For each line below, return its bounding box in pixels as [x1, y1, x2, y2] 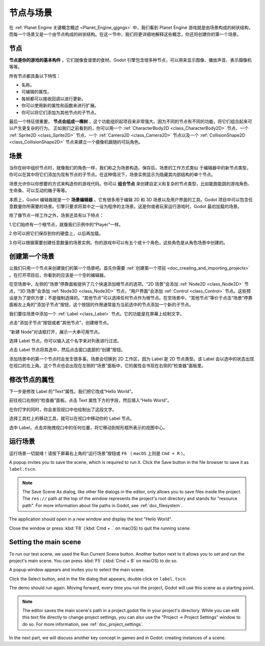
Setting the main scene [9, 538, 81, 546]
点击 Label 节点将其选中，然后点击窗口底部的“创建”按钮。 [9, 347, 126, 353]
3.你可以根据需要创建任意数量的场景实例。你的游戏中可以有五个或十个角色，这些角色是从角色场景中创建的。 [9, 240, 228, 245]
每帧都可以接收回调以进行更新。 [21, 96, 86, 102]
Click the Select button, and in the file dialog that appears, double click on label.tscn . [9, 576, 187, 582]
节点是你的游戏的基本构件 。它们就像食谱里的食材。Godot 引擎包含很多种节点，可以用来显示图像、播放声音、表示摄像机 [9, 57, 252, 63]
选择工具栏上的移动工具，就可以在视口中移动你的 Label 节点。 [9, 415, 134, 422]
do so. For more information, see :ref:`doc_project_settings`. [22, 621, 144, 627]
